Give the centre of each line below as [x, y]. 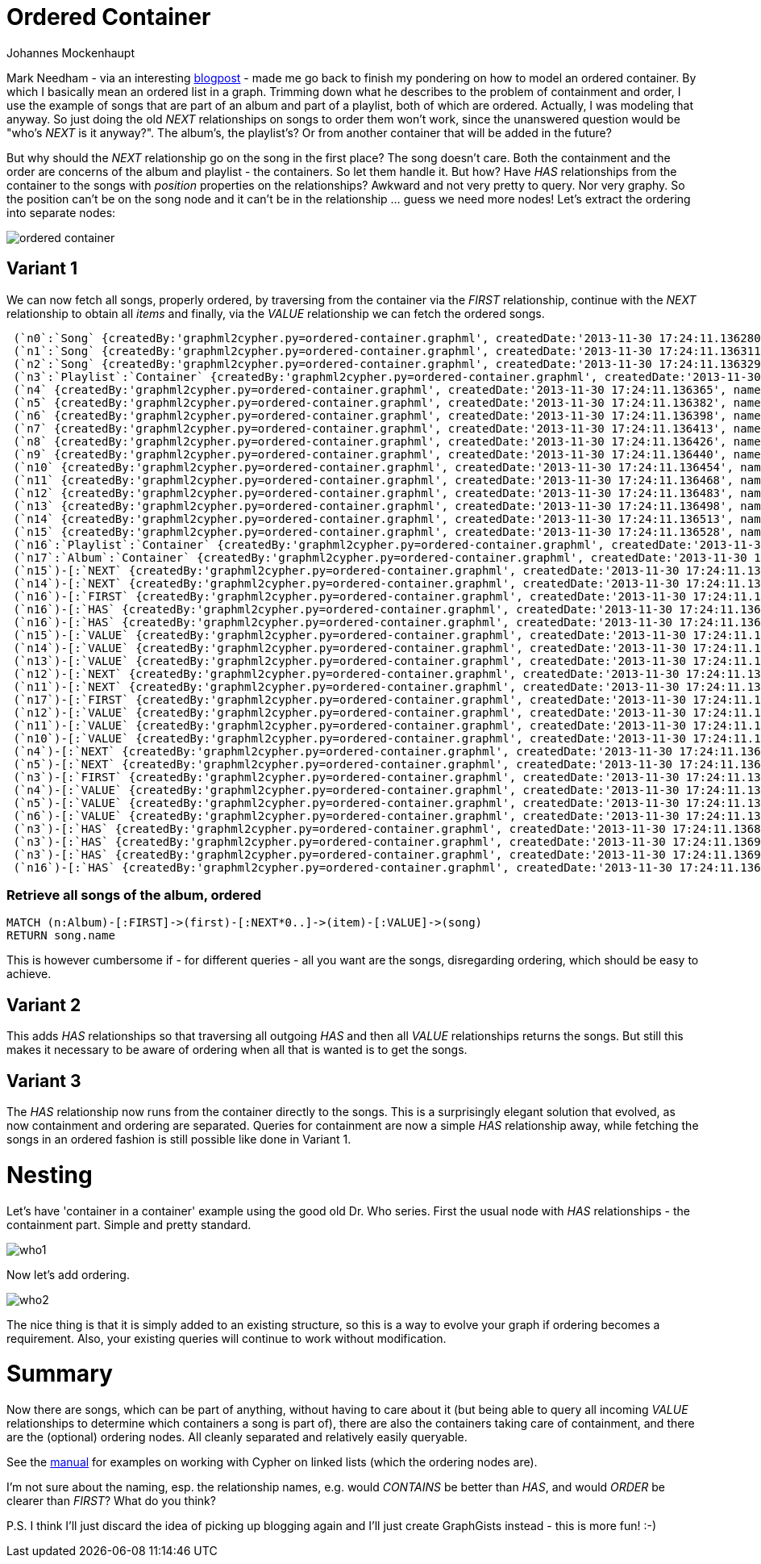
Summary [60, 1374]
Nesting [50, 1175]
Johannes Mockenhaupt [71, 52]
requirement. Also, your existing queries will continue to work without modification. [227, 1338]
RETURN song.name [61, 936]
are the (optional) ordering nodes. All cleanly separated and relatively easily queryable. [237, 1437]
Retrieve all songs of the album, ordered [134, 895]
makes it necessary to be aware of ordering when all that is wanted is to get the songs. [237, 1050]
